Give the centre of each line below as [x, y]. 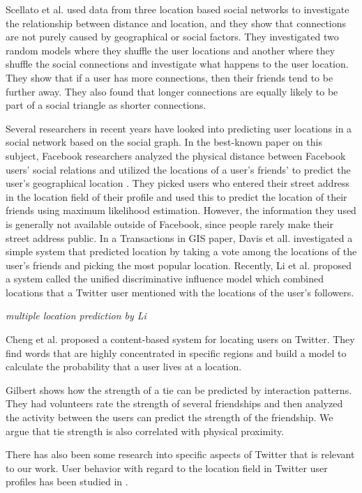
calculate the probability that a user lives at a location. [124, 366]
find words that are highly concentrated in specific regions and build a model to [176, 352]
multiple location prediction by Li [76, 316]
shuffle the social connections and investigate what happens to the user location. [177, 64]
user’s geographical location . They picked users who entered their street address [178, 183]
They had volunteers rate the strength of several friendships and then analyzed [174, 403]
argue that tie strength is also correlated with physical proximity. [145, 431]
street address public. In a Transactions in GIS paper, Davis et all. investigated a [179, 237]
